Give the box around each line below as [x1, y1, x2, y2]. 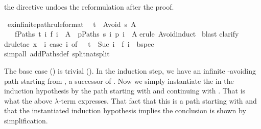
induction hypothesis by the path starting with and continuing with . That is [4, 85, 246, 96]
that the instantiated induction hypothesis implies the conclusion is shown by [4, 105, 246, 116]
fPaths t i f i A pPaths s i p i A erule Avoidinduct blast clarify [14, 28, 239, 39]
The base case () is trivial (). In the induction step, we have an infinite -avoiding [4, 65, 256, 76]
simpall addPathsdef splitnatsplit [4, 48, 110, 59]
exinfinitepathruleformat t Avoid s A [7, 18, 136, 29]
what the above [4, 95, 53, 106]
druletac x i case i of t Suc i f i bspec [4, 38, 154, 49]
